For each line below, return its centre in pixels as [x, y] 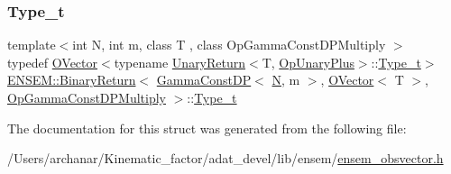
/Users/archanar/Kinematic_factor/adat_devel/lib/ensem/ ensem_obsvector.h [225, 158]
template [32, 45]
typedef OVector [53, 62]
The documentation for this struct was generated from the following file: [207, 128]
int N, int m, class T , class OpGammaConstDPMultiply [229, 45]
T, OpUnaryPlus [308, 62]
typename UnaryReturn [180, 62]
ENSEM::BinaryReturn [72, 80]
